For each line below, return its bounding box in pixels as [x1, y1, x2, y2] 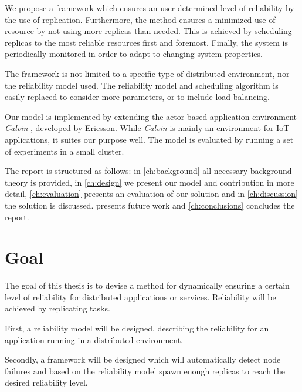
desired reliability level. [5, 376, 88, 388]
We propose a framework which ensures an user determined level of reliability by [5, 2, 294, 14]
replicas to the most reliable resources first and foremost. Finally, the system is [5, 36, 288, 48]
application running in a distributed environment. [5, 333, 183, 346]
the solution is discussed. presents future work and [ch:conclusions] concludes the [5, 199, 295, 211]
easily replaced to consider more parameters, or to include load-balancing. [5, 91, 270, 103]
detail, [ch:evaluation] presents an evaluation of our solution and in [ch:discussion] [5, 187, 298, 200]
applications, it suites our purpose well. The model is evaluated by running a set [5, 133, 294, 145]
